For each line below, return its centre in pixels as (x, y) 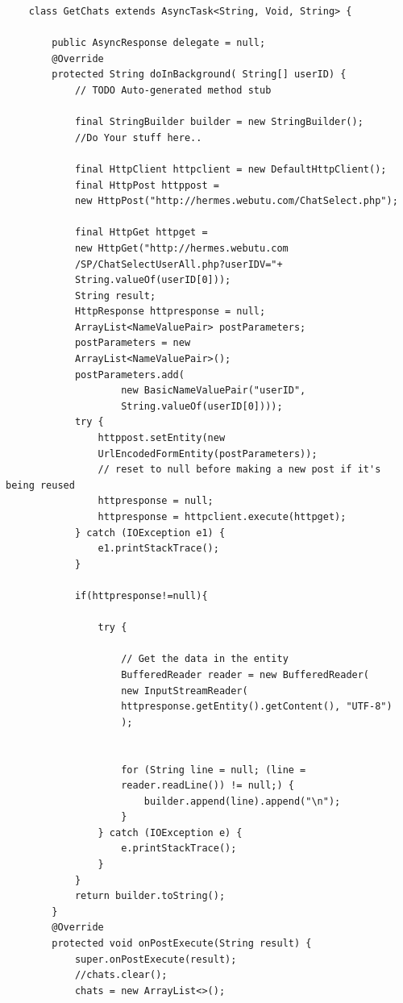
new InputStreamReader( (185, 691)
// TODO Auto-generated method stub (173, 90)
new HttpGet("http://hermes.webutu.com (181, 248)
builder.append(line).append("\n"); (242, 801)
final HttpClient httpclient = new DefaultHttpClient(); (231, 169)
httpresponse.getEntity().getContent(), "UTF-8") (257, 707)
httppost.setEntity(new (162, 438)
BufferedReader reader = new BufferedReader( (245, 674)
